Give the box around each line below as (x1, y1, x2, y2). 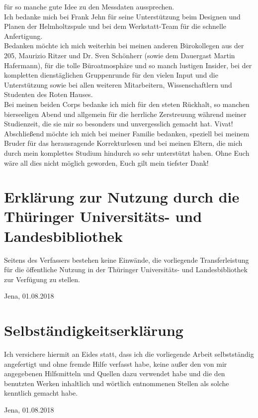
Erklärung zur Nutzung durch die (4, 187, 240, 207)
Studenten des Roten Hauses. (4, 89, 93, 100)
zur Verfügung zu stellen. (4, 274, 81, 284)
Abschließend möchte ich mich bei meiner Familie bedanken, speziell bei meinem (4, 128, 250, 138)
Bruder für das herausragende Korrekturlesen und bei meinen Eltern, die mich (4, 138, 243, 148)
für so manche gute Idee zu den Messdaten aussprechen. (4, 1, 174, 11)
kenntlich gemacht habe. (4, 388, 78, 398)
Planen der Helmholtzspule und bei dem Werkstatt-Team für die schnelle (4, 21, 226, 31)
